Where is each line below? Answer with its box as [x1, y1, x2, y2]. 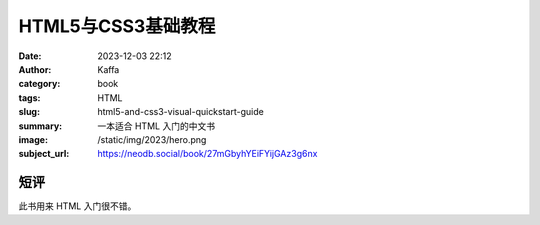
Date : [18, 50, 42, 62]
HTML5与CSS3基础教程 [18, 15, 216, 37]
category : [18, 78, 61, 90]
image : [18, 133, 49, 145]
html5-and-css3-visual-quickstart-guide [97, 106, 264, 118]
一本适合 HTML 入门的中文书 [97, 120, 215, 132]
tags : [18, 91, 41, 104]
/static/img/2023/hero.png [97, 133, 207, 145]
